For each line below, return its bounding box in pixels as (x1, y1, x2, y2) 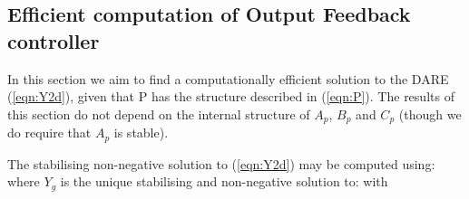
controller (7, 26, 100, 54)
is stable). (113, 123, 169, 142)
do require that (7, 123, 92, 142)
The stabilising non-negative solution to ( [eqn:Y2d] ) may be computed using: (7, 154, 435, 173)
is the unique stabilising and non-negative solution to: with (60, 172, 388, 191)
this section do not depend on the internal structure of (7, 104, 310, 123)
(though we (398, 104, 462, 123)
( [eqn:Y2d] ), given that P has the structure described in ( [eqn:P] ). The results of (7, 87, 454, 106)
